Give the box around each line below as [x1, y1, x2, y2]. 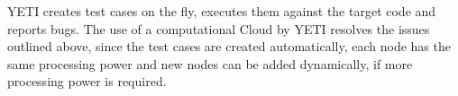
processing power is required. [7, 72, 167, 91]
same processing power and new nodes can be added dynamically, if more [7, 54, 413, 73]
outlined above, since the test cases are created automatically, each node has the [7, 37, 451, 56]
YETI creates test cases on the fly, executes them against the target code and [7, 2, 436, 20]
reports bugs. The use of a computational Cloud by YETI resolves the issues [7, 19, 430, 38]
